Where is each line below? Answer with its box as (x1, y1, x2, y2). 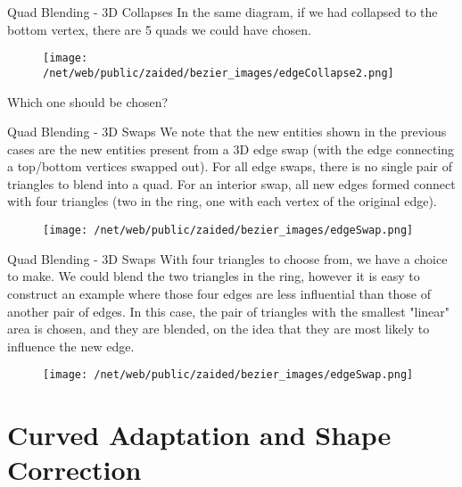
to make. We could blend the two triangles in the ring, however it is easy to (7, 267, 420, 285)
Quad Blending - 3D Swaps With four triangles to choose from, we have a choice (7, 249, 448, 268)
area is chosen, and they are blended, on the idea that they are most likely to (7, 319, 430, 338)
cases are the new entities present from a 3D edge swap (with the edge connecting (7, 139, 455, 158)
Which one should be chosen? (7, 92, 169, 111)
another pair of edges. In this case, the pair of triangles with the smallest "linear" (7, 301, 450, 320)
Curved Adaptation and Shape (7, 417, 392, 453)
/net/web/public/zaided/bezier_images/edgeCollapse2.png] (43, 66, 394, 79)
